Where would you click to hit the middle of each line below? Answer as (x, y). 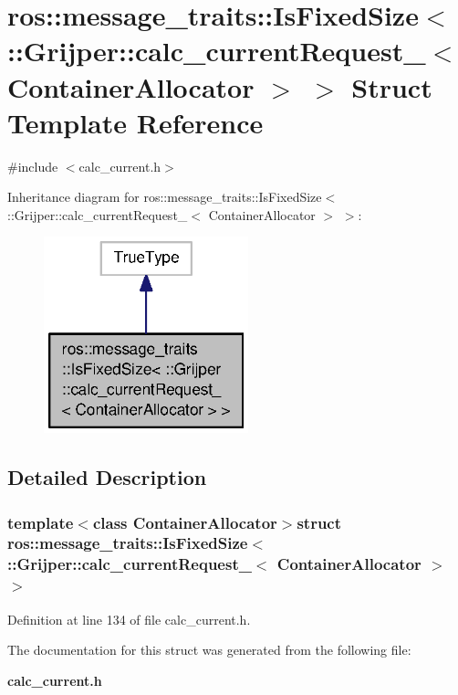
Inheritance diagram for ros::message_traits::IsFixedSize (165, 197)
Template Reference (135, 122)
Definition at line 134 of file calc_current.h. (129, 619)
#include (33, 166)
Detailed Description (107, 477)
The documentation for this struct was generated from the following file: (209, 650)
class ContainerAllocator (185, 522)
